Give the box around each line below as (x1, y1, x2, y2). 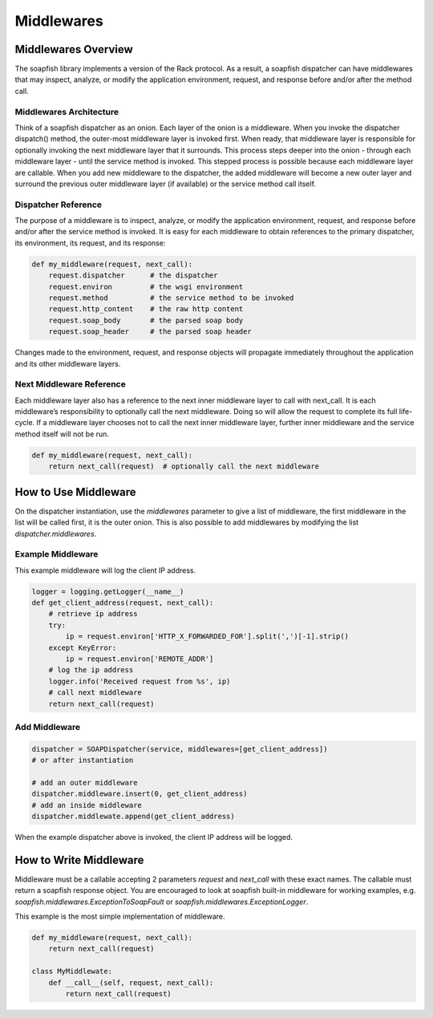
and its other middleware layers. (14, 359, 121, 368)
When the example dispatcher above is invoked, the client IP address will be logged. (14, 833, 293, 842)
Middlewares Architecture (14, 106, 119, 117)
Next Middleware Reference (14, 379, 126, 390)
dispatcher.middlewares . (14, 529, 97, 538)
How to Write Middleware (14, 853, 144, 866)
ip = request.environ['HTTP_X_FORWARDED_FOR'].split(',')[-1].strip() (65, 632, 349, 641)
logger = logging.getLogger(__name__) (31, 586, 184, 596)
